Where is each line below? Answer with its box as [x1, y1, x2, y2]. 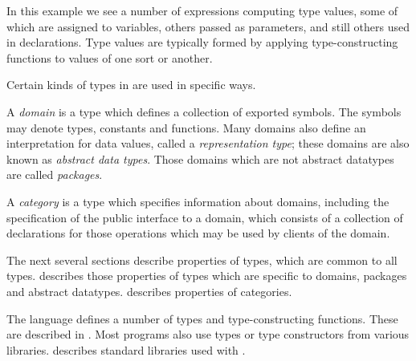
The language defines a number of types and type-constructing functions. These [6, 310, 398, 327]
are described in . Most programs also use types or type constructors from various [6, 326, 410, 343]
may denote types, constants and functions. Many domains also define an [6, 119, 366, 136]
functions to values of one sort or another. [6, 49, 213, 66]
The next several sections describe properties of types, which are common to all [6, 251, 398, 268]
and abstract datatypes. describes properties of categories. [6, 282, 292, 299]
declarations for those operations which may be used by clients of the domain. [6, 225, 390, 241]
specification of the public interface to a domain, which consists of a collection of [6, 209, 403, 225]
